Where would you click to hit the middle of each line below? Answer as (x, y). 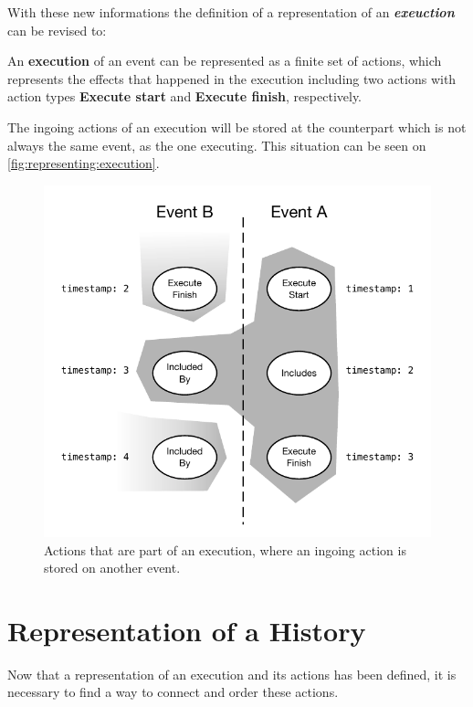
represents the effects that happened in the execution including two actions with (232, 78)
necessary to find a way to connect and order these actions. (173, 692)
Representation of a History (187, 630)
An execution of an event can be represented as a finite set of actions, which (225, 61)
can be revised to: (57, 30)
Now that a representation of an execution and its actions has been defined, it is (232, 674)
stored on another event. (112, 568)
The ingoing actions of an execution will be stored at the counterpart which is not (237, 127)
